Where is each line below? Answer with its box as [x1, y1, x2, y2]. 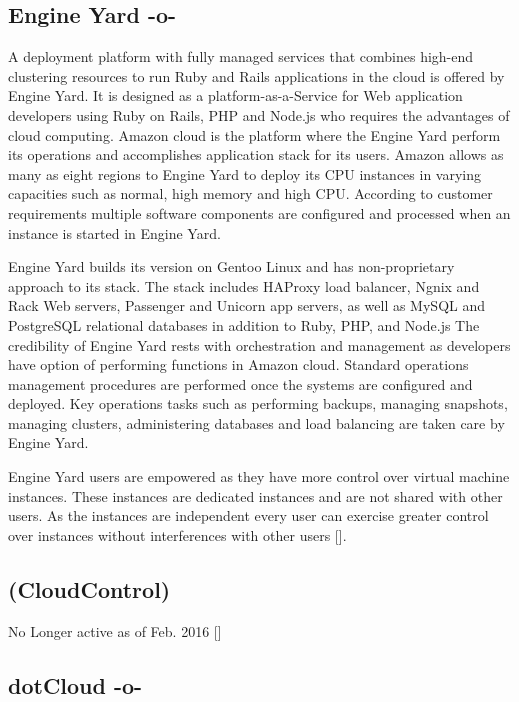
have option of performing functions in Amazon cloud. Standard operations [8, 354, 469, 375]
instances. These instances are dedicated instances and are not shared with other [8, 485, 503, 506]
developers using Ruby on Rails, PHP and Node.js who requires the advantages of [8, 104, 510, 125]
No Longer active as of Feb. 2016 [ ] [8, 620, 222, 641]
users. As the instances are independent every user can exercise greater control [8, 505, 489, 526]
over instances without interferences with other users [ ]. [8, 524, 347, 545]
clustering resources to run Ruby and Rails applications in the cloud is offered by [8, 65, 505, 86]
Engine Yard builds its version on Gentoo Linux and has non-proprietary [8, 256, 455, 277]
